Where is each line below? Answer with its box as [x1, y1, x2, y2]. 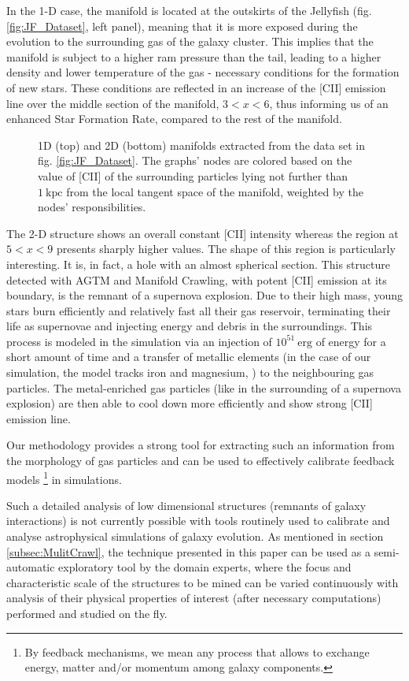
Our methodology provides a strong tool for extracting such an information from [6, 437, 395, 453]
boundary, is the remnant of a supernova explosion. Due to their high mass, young [6, 287, 403, 303]
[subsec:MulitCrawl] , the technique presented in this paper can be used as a [6, 543, 370, 560]
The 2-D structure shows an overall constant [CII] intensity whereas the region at [6, 225, 399, 241]
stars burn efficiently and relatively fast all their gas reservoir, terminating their [6, 302, 391, 318]
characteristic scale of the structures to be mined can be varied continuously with [6, 574, 399, 590]
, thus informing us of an [269, 95, 389, 111]
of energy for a [315, 333, 386, 349]
